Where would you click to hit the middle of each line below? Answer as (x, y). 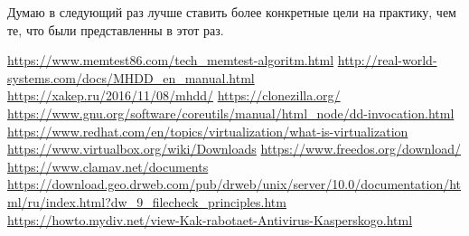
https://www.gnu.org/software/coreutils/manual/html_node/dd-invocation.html (231, 113)
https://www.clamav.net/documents (108, 166)
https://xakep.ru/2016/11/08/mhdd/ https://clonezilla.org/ (174, 95)
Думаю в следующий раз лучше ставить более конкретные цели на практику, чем (232, 12)
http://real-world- (387, 60)
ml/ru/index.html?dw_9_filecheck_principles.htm (147, 201)
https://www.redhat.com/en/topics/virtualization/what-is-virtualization (208, 131)
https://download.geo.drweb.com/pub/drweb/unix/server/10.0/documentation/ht (234, 184)
